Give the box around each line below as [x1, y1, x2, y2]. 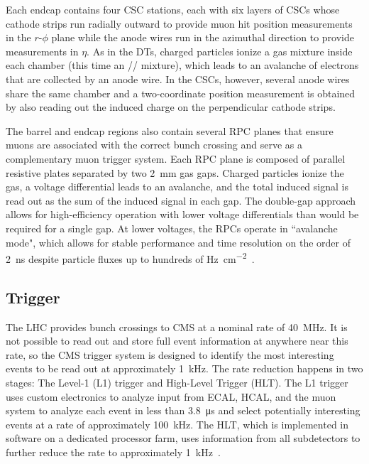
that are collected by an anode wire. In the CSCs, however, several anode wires [6, 71, 350, 86]
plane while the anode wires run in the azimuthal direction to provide [51, 30, 354, 45]
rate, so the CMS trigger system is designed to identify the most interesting [6, 347, 334, 362]
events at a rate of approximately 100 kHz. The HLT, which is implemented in [6, 416, 348, 431]
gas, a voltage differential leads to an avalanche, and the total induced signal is [6, 179, 348, 194]
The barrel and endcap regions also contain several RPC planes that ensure [6, 123, 334, 138]
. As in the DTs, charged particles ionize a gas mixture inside [87, 43, 353, 58]
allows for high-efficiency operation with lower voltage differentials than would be [6, 207, 359, 222]
